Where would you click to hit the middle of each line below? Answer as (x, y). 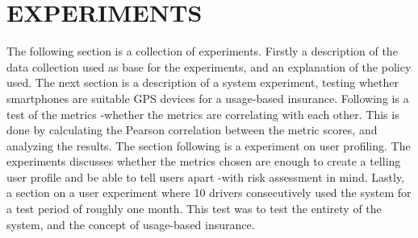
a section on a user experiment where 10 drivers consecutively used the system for (209, 193)
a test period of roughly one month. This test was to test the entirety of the (194, 209)
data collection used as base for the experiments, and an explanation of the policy (209, 66)
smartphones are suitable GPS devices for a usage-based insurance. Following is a (208, 98)
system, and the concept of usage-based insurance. (131, 224)
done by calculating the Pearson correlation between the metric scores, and (192, 130)
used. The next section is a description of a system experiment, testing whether (203, 82)
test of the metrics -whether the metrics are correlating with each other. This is (203, 114)
